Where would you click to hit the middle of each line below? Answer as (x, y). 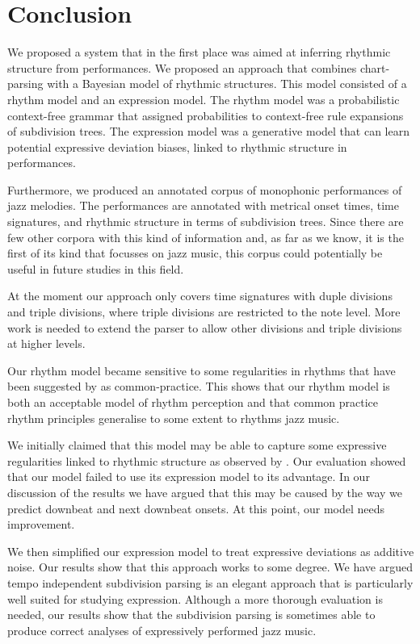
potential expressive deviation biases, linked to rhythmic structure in (177, 146)
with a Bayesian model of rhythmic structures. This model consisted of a (227, 84)
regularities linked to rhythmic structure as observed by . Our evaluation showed (207, 460)
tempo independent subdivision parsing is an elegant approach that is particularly (210, 582)
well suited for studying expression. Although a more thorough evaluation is (195, 598)
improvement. (41, 524)
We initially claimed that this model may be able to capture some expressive (197, 445)
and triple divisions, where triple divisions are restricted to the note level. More (204, 312)
